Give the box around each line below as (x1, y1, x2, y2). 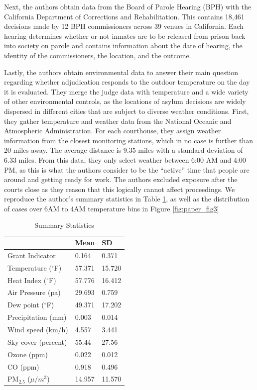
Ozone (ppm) (7, 349, 48, 359)
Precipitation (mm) (7, 312, 67, 322)
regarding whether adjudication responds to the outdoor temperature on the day (4, 77, 250, 87)
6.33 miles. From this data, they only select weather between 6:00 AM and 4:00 (4, 154, 246, 165)
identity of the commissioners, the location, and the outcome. (4, 50, 191, 60)
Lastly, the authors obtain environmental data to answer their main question (4, 67, 239, 77)
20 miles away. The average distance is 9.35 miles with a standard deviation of (4, 145, 243, 155)
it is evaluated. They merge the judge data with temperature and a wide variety (4, 86, 249, 97)
